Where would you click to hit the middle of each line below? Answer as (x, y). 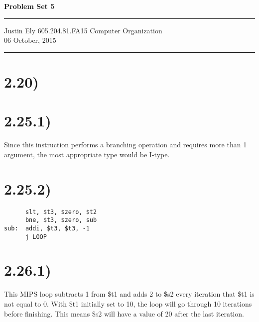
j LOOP (36, 237)
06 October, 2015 (30, 40)
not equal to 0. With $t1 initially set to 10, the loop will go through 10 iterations (128, 303)
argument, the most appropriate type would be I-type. (87, 154)
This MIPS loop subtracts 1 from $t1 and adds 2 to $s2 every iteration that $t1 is (129, 294)
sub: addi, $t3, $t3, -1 (47, 228)
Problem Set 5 (29, 6)
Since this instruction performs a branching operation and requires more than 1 (126, 145)
